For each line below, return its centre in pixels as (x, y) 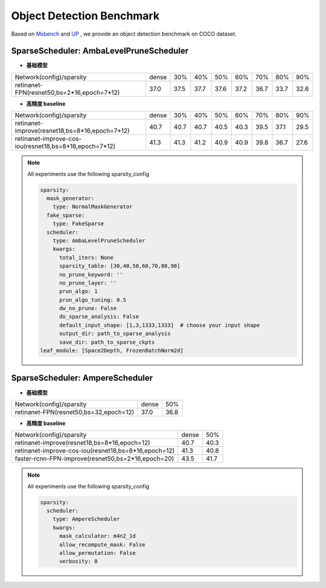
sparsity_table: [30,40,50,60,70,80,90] (120, 266)
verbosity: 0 (78, 561)
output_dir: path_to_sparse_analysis (115, 334)
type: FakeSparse (78, 224)
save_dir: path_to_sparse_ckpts (107, 342)
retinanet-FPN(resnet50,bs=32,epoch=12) (75, 412)
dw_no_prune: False (88, 309)
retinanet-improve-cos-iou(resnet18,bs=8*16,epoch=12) (95, 451)
